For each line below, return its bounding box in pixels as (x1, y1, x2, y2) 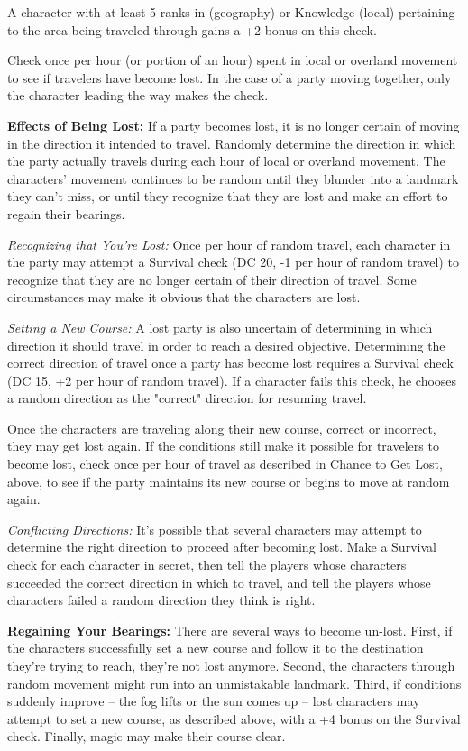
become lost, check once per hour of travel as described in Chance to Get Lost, (7, 454, 443, 473)
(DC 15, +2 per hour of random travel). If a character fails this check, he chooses (7, 371, 457, 389)
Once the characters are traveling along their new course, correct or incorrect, (7, 418, 436, 437)
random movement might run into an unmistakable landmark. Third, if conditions (7, 673, 462, 692)
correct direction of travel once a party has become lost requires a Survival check (7, 353, 454, 372)
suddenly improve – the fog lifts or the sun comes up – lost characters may (7, 691, 420, 710)
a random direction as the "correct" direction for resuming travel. (7, 389, 367, 408)
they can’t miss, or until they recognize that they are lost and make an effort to (7, 187, 448, 206)
